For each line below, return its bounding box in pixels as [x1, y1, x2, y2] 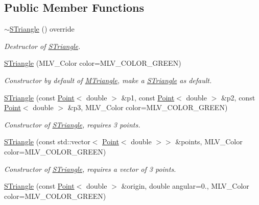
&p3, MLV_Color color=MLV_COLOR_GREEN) [67, 102, 228, 113]
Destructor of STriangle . [4, 40, 81, 51]
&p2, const [221, 92, 255, 102]
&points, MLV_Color [175, 136, 243, 147]
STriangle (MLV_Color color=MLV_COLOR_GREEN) [4, 58, 181, 68]
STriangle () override [9, 23, 75, 34]
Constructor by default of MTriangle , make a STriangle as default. [4, 74, 212, 85]
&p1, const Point [121, 92, 175, 102]
